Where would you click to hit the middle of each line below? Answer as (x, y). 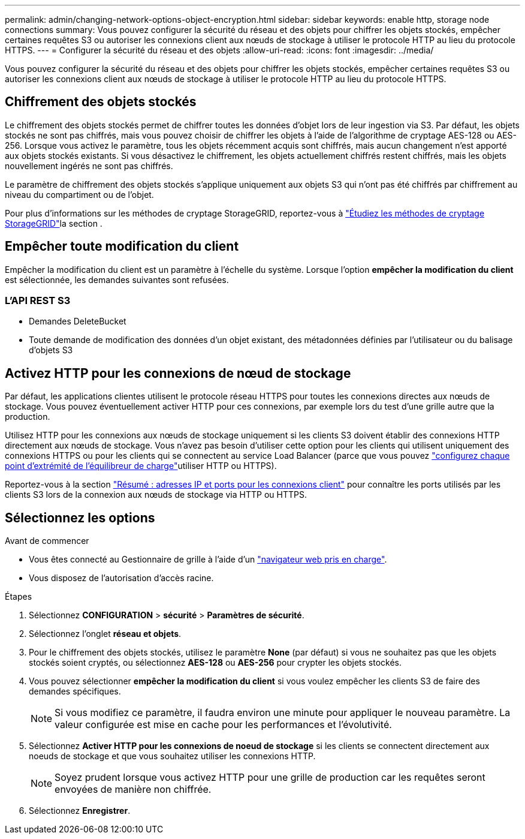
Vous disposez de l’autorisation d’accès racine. (121, 578)
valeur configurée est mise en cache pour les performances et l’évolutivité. (223, 725)
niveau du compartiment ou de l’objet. (79, 194)
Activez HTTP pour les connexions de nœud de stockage (178, 373)
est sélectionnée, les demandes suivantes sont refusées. (117, 279)
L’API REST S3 (38, 301)
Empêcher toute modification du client (122, 246)
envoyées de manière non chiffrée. (133, 790)
